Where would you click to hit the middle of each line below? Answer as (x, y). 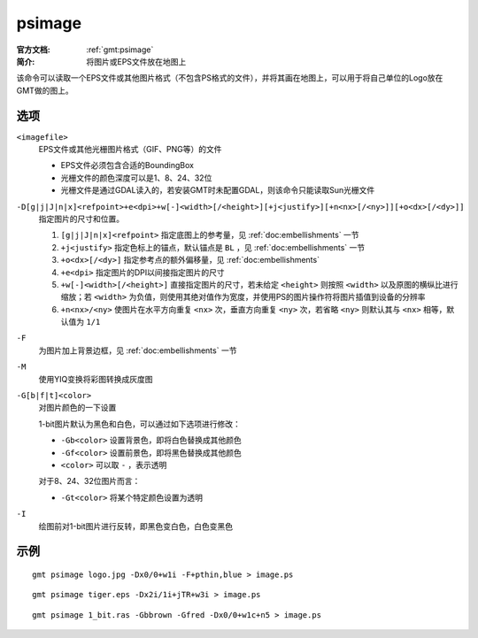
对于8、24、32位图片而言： (89, 481)
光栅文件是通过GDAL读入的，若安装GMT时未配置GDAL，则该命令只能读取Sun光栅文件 (218, 190)
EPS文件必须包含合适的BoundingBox (127, 165)
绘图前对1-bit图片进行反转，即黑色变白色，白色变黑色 (136, 526)
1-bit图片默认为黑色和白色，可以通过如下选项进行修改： (139, 424)
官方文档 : (33, 50)
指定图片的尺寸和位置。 (81, 219)
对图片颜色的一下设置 (77, 408)
